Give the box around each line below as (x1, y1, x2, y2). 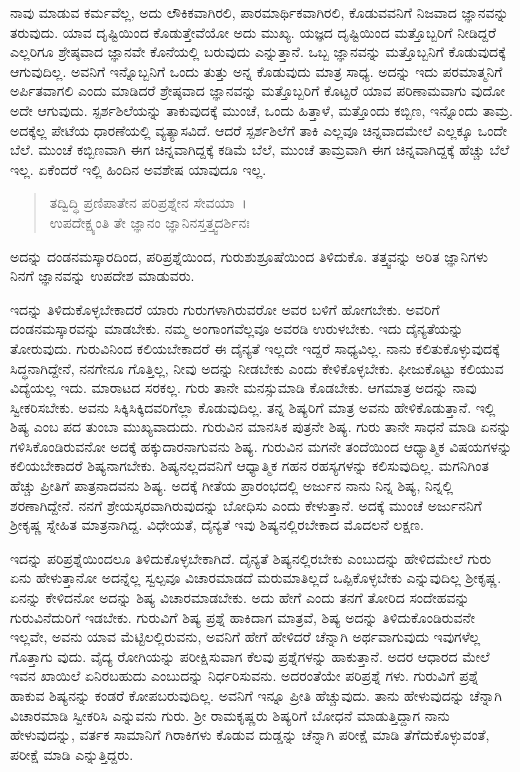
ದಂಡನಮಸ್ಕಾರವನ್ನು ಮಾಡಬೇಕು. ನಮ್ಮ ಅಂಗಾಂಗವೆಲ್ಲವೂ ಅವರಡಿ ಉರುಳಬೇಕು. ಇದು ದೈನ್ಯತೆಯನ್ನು (10, 318, 464, 339)
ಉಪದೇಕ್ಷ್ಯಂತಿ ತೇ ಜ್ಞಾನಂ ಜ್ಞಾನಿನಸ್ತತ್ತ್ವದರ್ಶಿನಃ (49, 211, 250, 232)
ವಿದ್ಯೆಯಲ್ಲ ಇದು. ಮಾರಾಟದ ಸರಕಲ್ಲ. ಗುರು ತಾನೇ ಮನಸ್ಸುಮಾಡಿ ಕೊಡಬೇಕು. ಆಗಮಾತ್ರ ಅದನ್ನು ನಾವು (10, 377, 477, 398)
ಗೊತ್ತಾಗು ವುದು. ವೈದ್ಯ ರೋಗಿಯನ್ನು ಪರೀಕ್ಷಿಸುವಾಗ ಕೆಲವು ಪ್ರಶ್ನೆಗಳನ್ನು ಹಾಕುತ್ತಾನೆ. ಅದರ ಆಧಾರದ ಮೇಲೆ (10, 645, 490, 666)
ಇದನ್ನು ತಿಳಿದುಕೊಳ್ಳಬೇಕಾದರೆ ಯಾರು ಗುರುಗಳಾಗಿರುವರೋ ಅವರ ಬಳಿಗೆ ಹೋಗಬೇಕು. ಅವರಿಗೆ (10, 298, 440, 319)
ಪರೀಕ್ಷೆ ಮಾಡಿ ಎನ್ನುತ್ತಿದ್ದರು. (10, 743, 134, 764)
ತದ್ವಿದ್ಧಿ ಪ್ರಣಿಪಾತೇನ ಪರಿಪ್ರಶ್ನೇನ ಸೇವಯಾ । (49, 192, 247, 213)
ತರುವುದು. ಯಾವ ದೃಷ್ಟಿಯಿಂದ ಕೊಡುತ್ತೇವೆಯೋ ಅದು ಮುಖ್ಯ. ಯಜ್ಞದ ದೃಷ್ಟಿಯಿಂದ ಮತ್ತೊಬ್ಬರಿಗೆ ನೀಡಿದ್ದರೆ (10, 21, 497, 42)
